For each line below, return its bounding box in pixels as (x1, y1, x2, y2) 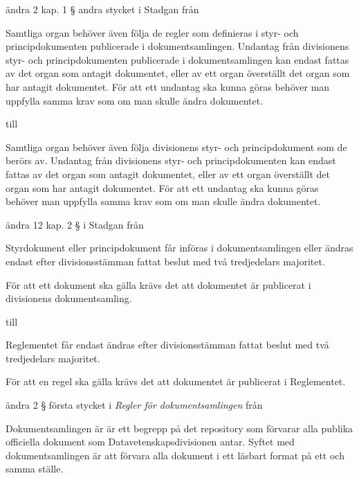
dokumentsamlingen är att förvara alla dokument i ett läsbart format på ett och (6, 448, 344, 462)
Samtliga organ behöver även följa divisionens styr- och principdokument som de (6, 139, 347, 154)
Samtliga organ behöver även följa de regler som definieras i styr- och (6, 25, 299, 39)
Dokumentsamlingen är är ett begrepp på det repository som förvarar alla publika (6, 421, 353, 435)
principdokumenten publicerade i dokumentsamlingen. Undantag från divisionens (6, 39, 349, 53)
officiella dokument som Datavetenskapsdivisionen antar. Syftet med (6, 434, 295, 449)
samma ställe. (6, 461, 64, 476)
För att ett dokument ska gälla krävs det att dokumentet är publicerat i (6, 277, 311, 292)
